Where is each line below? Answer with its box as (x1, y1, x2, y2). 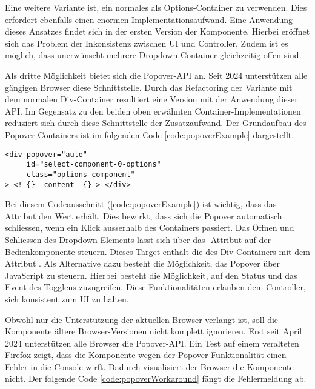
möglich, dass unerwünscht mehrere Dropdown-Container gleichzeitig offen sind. (5, 48, 302, 61)
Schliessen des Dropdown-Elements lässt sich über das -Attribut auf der (5, 233, 271, 245)
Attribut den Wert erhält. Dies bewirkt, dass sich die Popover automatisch (5, 209, 282, 222)
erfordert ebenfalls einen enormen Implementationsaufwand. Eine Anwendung (5, 13, 293, 25)
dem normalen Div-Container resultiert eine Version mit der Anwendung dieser (5, 93, 298, 105)
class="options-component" (26, 170, 135, 179)
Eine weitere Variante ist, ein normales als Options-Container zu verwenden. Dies (5, 1, 307, 13)
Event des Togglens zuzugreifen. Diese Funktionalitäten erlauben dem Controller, (5, 281, 306, 293)
